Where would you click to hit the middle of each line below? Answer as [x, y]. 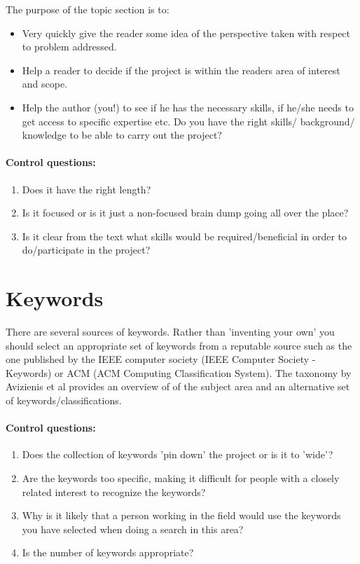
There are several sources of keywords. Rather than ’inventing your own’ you [170, 332]
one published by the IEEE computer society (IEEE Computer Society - [161, 359]
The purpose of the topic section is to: [88, 9]
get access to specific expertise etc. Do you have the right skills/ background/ [188, 121]
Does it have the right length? [86, 189]
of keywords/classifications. [64, 400]
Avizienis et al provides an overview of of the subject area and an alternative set [178, 386]
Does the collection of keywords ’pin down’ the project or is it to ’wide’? [178, 454]
